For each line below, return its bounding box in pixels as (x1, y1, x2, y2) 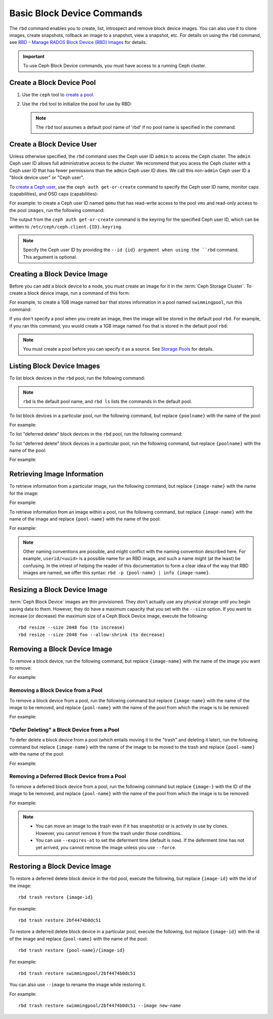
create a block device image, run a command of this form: (9, 290, 130, 296)
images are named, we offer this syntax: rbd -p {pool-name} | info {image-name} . (23, 570, 210, 576)
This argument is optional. (23, 254, 77, 260)
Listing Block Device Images (9, 362, 101, 370)
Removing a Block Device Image (9, 644, 112, 653)
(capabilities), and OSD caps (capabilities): (9, 191, 99, 197)
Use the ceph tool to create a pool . (22, 91, 95, 98)
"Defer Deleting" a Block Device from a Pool (9, 726, 119, 733)
